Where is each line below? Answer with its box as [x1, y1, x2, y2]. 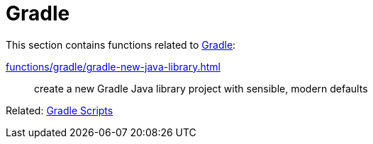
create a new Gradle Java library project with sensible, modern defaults [34, 82, 368, 95]
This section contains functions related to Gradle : [6, 38, 236, 51]
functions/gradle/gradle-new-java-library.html [6, 60, 221, 73]
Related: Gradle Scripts [6, 104, 113, 116]
